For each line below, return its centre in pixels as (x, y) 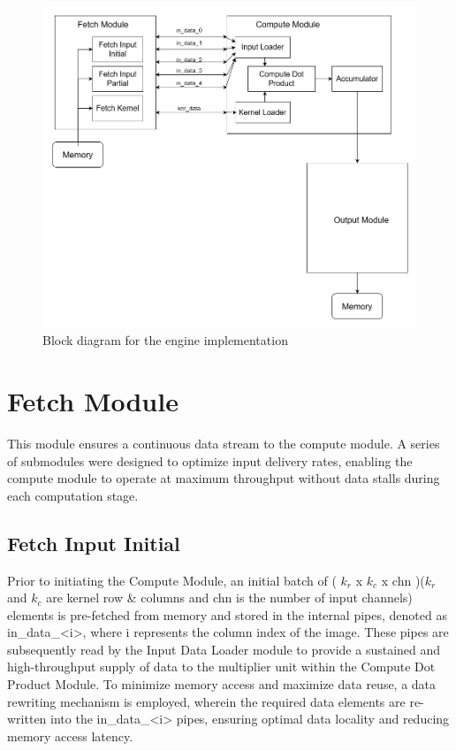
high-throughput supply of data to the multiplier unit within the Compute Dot (221, 667)
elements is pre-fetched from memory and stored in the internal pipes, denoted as (227, 614)
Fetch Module (93, 401)
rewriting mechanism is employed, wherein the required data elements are (206, 701)
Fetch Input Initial (94, 543)
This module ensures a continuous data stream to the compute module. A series (224, 443)
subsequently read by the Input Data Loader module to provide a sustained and (224, 649)
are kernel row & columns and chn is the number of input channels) (229, 598)
